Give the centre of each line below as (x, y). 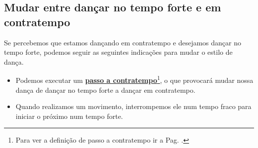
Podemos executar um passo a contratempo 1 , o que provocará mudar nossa (134, 79)
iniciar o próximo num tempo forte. (69, 116)
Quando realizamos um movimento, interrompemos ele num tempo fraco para (133, 106)
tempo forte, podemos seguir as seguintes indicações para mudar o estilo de (118, 52)
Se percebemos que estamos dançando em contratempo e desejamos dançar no (123, 42)
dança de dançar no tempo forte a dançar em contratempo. (105, 90)
